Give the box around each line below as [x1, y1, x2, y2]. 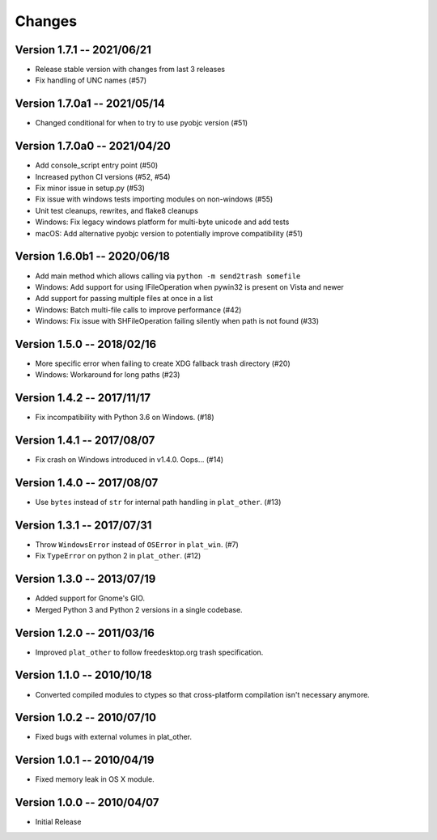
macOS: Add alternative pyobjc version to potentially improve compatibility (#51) [35, 228, 303, 238]
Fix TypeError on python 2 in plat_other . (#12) [35, 551, 202, 561]
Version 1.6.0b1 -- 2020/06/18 [15, 249, 170, 263]
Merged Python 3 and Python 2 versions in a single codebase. [35, 605, 243, 614]
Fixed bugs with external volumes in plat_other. [35, 732, 193, 742]
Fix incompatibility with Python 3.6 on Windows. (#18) [35, 413, 214, 422]
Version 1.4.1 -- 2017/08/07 [15, 434, 155, 448]
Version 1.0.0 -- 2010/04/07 [15, 795, 159, 809]
